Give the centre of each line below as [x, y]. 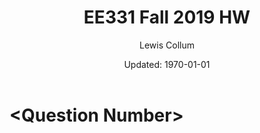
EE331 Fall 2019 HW [167, 17]
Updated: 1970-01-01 [167, 64]
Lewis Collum [167, 45]
